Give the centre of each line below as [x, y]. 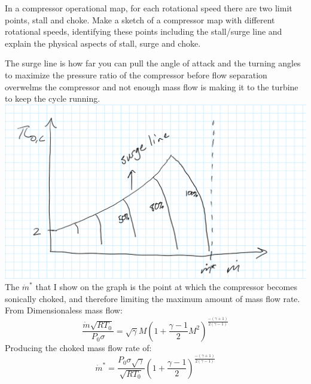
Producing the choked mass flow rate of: [78, 347]
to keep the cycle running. [53, 98]
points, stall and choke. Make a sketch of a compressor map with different [140, 19]
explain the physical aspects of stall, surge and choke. [103, 43]
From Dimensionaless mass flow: [64, 310]
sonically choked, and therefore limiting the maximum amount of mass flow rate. [153, 298]
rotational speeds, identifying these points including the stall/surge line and [144, 31]
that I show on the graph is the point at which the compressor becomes [166, 287]
